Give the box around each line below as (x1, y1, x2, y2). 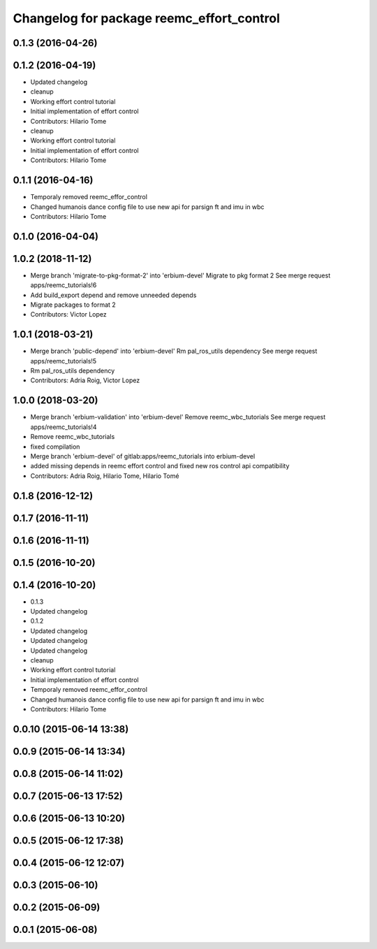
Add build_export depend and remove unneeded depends (30, 291, 197, 299)
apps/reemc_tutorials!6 (30, 281, 97, 289)
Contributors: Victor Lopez (30, 310, 108, 319)
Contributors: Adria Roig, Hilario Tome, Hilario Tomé (30, 472, 179, 480)
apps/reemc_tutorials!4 (30, 423, 97, 431)
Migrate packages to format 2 (30, 300, 117, 309)
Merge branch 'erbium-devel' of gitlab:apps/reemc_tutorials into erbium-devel (30, 451, 256, 461)
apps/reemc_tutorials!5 (30, 356, 97, 365)
